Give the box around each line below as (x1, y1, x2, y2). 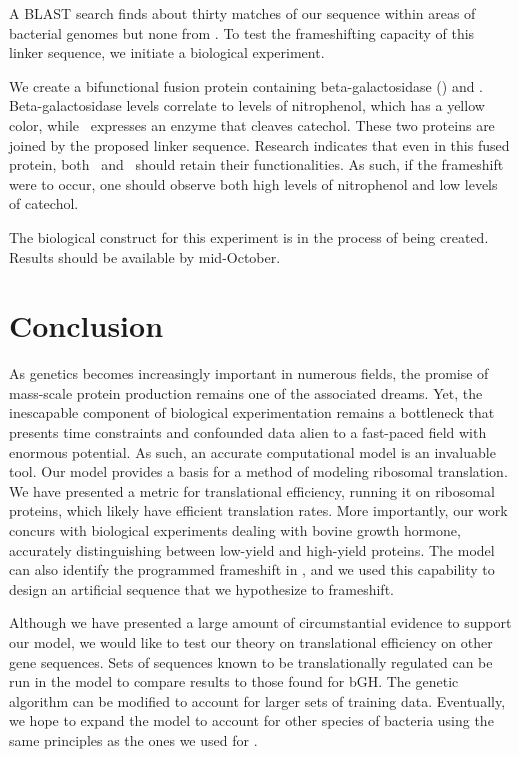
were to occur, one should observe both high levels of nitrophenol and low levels (9, 173, 498, 194)
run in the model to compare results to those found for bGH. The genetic (9, 671, 459, 692)
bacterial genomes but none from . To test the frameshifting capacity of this (9, 22, 475, 43)
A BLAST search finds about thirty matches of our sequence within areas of (9, 3, 476, 23)
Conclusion (9, 305, 164, 346)
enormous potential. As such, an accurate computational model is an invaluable (9, 441, 496, 462)
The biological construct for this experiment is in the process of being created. (9, 226, 489, 247)
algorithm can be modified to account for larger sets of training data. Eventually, (9, 690, 506, 711)
